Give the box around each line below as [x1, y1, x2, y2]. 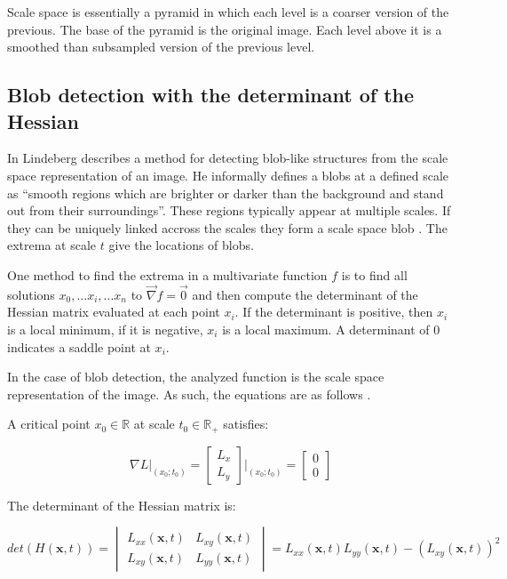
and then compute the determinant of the [192, 285, 418, 303]
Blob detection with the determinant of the [7, 81, 415, 109]
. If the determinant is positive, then [234, 302, 433, 321]
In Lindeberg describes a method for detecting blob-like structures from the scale [7, 149, 448, 167]
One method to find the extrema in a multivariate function [7, 265, 328, 284]
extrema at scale [7, 236, 97, 254]
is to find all [341, 265, 408, 284]
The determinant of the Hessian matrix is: [7, 495, 236, 514]
